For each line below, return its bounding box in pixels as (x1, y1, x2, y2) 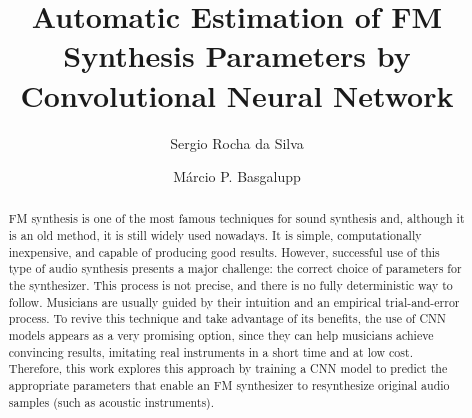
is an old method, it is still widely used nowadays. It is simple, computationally (8, 227, 422, 244)
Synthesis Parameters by (63, 35, 411, 76)
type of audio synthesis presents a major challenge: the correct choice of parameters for (8, 260, 462, 277)
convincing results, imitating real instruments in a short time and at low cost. (8, 343, 413, 360)
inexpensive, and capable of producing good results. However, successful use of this (8, 243, 440, 260)
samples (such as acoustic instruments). (8, 393, 215, 410)
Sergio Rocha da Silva (170, 132, 304, 153)
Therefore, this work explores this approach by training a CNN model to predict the (8, 360, 448, 377)
